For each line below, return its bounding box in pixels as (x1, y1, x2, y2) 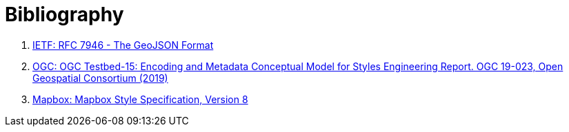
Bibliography (5, 3, 124, 26)
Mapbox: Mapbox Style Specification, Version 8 (32, 93, 248, 105)
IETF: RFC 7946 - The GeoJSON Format (32, 38, 214, 51)
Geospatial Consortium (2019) (32, 71, 168, 84)
